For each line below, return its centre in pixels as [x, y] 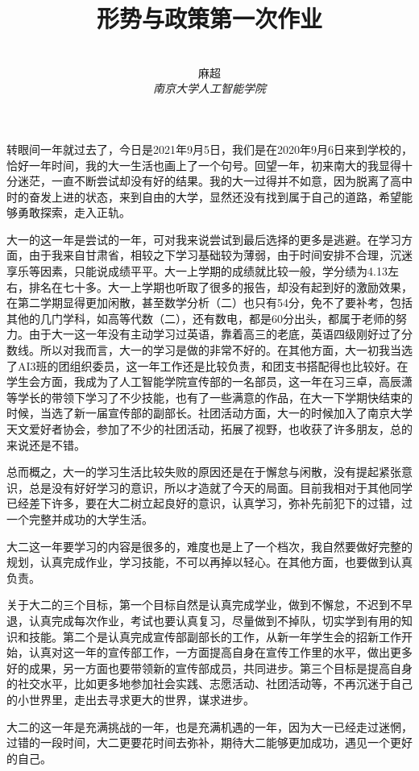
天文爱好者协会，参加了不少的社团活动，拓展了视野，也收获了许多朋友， [198, 429]
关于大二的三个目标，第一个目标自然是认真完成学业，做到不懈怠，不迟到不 [204, 605]
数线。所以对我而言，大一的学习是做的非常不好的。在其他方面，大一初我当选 [209, 350]
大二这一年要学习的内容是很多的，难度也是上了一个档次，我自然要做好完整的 [209, 546]
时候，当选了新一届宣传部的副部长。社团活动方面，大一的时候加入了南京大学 [209, 413]
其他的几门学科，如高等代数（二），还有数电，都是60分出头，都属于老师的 [201, 318]
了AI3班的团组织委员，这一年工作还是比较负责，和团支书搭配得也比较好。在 [207, 365]
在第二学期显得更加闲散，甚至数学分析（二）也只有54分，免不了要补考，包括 [209, 303]
